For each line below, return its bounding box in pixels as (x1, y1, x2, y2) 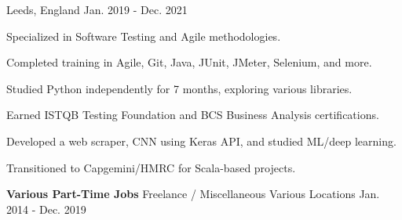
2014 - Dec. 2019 (6, 200, 86, 217)
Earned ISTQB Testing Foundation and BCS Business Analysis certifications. (6, 106, 379, 123)
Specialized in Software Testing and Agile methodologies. (6, 27, 281, 44)
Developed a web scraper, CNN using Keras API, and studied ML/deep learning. (6, 132, 397, 149)
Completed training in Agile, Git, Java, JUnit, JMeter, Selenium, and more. (6, 54, 372, 70)
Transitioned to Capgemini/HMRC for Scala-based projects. (6, 159, 296, 175)
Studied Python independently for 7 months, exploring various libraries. (6, 80, 353, 96)
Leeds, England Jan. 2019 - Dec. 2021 (6, 2, 188, 17)
